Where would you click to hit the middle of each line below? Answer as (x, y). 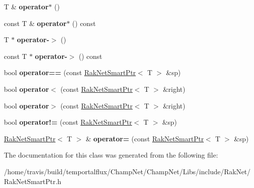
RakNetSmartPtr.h (33, 181)
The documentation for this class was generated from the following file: (111, 155)
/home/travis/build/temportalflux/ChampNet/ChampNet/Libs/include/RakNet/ (127, 171)
